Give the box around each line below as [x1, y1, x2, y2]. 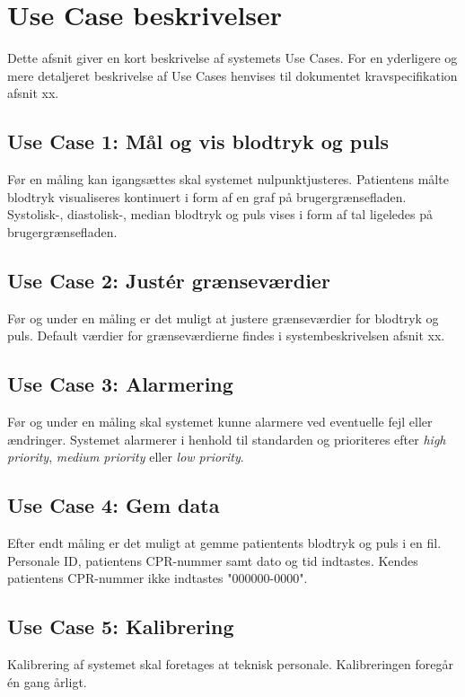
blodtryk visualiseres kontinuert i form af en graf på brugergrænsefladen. [7, 187, 407, 206]
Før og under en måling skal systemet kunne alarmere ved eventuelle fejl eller [7, 412, 433, 431]
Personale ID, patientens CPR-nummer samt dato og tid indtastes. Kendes [7, 551, 418, 569]
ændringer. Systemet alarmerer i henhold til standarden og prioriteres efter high [7, 429, 446, 448]
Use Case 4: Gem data [7, 491, 220, 519]
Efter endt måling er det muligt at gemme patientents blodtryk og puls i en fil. [7, 534, 442, 552]
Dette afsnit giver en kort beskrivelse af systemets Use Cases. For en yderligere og [7, 49, 458, 67]
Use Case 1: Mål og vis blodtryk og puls [7, 128, 389, 155]
